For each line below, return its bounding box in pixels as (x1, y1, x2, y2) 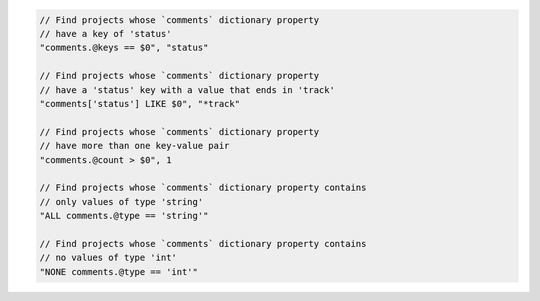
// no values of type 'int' (39, 252, 177, 264)
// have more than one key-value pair (39, 140, 230, 152)
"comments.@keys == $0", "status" (39, 42, 209, 54)
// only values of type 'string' (39, 196, 204, 207)
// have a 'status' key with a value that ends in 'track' (39, 84, 335, 95)
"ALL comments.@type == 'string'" (39, 210, 209, 222)
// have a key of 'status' (39, 28, 172, 39)
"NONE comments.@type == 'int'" (39, 266, 199, 277)
